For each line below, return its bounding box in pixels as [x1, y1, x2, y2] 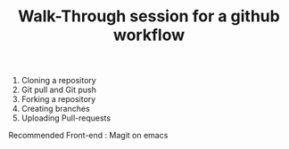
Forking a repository [21, 94, 96, 105]
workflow [113, 25, 185, 45]
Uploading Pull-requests [21, 113, 111, 123]
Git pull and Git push [21, 84, 97, 95]
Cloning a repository [21, 75, 97, 86]
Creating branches [21, 104, 90, 114]
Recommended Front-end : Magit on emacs [8, 130, 169, 141]
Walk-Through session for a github [18, 6, 280, 27]
